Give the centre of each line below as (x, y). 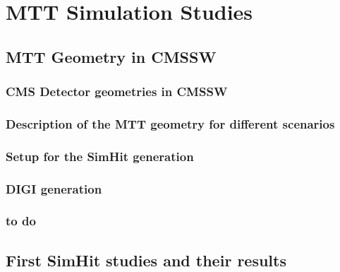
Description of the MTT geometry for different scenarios (170, 123)
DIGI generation (54, 188)
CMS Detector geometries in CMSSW (117, 91)
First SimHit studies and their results (146, 260)
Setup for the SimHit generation (100, 156)
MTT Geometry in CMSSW (111, 56)
